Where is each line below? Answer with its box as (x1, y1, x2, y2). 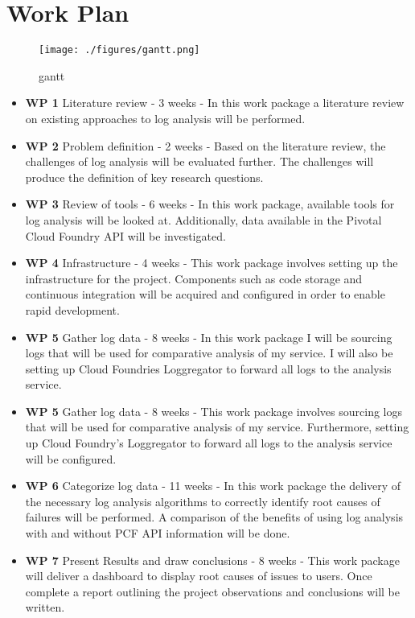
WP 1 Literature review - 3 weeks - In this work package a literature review (25, 94, 405, 111)
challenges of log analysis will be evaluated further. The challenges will (25, 153, 374, 170)
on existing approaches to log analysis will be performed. (25, 109, 306, 126)
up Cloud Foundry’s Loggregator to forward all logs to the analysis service (25, 435, 392, 451)
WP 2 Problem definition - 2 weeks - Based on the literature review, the (25, 137, 386, 154)
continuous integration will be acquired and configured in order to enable (25, 286, 385, 303)
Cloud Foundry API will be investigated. (25, 227, 226, 244)
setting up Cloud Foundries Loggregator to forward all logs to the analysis (25, 360, 392, 377)
